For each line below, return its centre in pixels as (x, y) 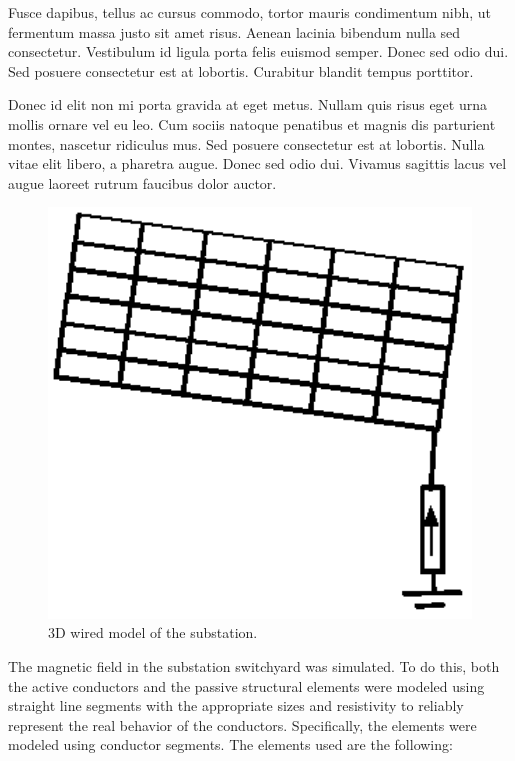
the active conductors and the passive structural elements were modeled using (246, 685)
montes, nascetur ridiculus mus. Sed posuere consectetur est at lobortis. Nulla (246, 143)
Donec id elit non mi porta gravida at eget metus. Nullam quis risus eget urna (247, 104)
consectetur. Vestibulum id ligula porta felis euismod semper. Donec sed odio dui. (258, 51)
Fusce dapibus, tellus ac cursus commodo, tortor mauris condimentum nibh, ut (250, 12)
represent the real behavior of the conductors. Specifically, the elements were (242, 724)
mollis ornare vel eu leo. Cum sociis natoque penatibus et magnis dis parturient (252, 123)
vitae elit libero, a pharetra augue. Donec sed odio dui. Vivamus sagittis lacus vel (257, 163)
